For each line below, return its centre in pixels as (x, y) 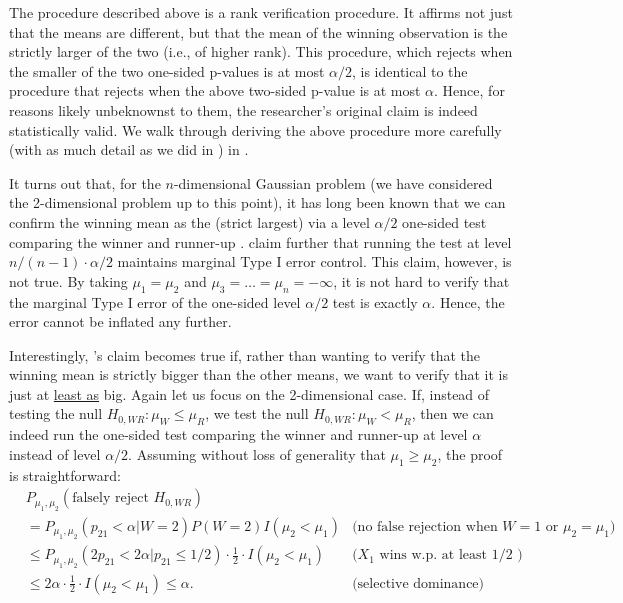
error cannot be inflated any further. (120, 321)
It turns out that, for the (85, 182)
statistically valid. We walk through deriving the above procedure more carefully (255, 129)
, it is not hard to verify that (421, 280)
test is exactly (375, 301)
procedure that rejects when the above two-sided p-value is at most (215, 90)
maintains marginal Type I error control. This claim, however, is (314, 261)
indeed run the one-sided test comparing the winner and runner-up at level (238, 434)
